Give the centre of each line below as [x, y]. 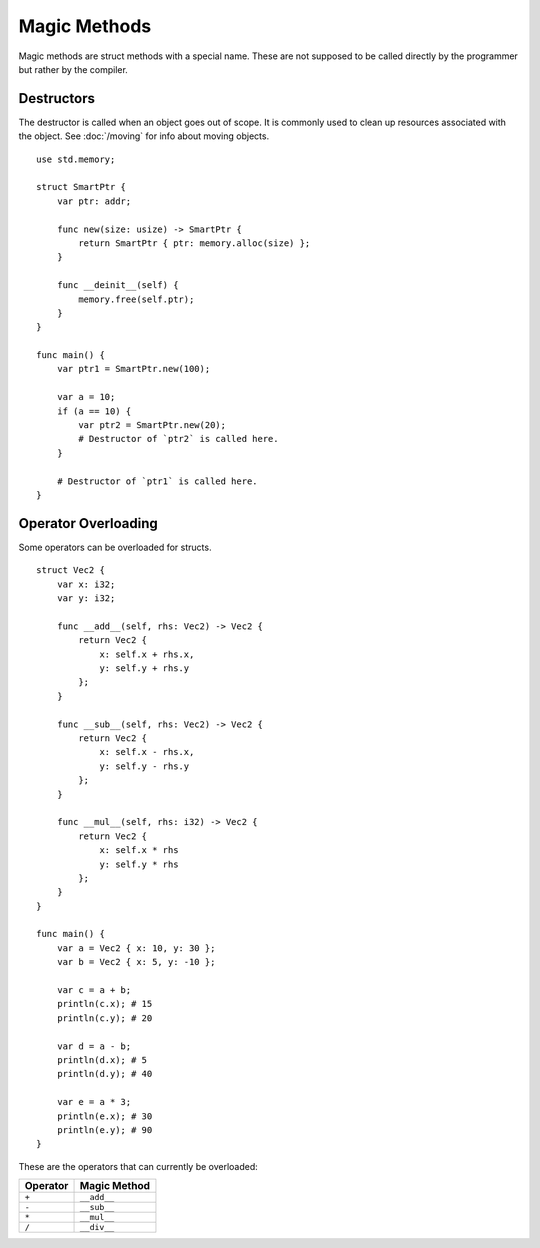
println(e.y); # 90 [104, 1129]
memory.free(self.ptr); [136, 299]
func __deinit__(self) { [117, 285]
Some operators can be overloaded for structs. [115, 547]
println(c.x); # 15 [104, 1004]
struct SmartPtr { [81, 187]
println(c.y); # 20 [104, 1018]
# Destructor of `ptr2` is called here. [178, 439]
